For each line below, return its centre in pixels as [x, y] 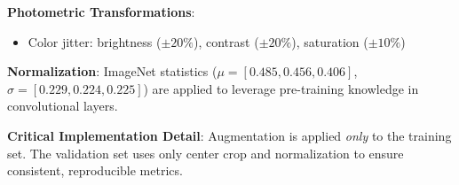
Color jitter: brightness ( [95, 41]
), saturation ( [330, 41]
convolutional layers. [63, 106]
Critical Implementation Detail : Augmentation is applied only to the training [229, 135]
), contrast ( [226, 41]
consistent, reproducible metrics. [95, 170]
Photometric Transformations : [101, 12]
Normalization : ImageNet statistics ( [112, 71]
